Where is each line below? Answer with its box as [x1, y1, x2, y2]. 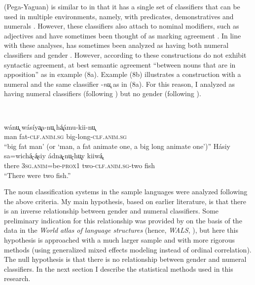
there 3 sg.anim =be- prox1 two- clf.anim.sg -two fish [4, 160, 155, 170]
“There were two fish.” [4, 170, 71, 180]
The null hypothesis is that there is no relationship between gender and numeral [4, 254, 247, 264]
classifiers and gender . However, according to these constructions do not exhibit [4, 49, 247, 60]
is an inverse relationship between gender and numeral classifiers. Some [4, 206, 219, 216]
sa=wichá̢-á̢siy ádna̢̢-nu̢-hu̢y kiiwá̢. [4, 150, 105, 161]
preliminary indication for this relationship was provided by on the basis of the [4, 215, 242, 225]
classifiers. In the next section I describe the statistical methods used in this [4, 263, 233, 274]
